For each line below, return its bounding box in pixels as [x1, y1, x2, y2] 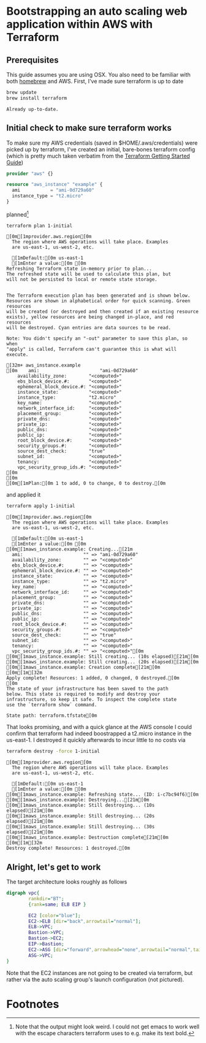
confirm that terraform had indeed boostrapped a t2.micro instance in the [6, 730, 192, 737]
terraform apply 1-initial [6, 503, 75, 510]
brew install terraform [6, 95, 67, 101]
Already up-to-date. [6, 106, 59, 112]
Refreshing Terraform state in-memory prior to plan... [6, 266, 152, 272]
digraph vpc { [6, 890, 40, 896]
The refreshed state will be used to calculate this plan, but [6, 271, 172, 277]
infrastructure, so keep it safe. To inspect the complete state [6, 697, 177, 703]
